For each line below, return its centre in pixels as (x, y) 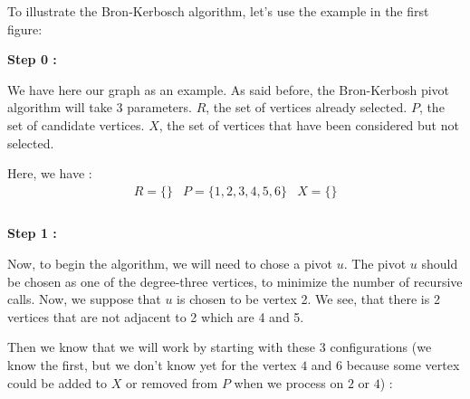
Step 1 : (32, 233)
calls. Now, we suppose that (84, 299)
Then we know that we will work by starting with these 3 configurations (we (220, 347)
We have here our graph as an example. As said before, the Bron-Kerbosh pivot (229, 89)
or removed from (172, 382)
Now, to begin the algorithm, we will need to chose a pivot (170, 263)
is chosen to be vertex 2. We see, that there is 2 (308, 299)
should (440, 263)
